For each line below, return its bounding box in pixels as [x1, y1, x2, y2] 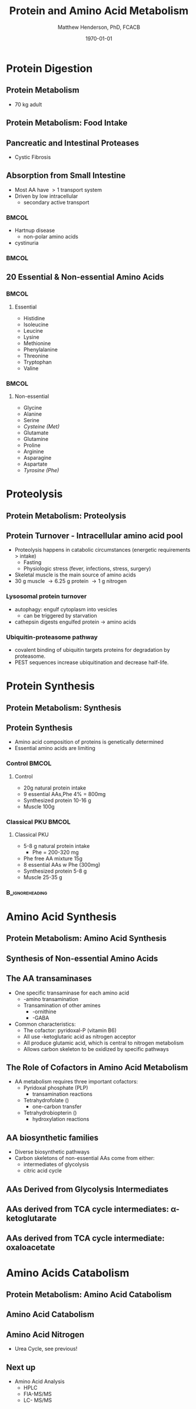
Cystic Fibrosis [14, 153, 51, 160]
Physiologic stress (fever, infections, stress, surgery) [23, 565, 151, 572]
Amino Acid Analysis [14, 1378, 65, 1385]
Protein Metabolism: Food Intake [6, 118, 128, 128]
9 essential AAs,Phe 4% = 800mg [23, 790, 106, 797]
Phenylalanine [23, 346, 58, 353]
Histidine [23, 314, 45, 321]
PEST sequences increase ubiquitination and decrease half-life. [14, 658, 169, 666]
